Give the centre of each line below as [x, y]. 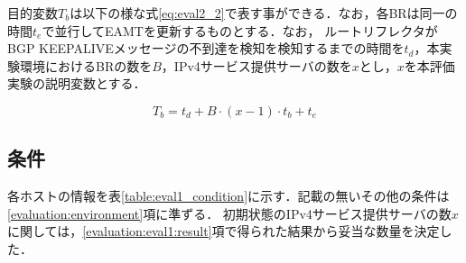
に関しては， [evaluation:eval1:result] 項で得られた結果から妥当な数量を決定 [224, 231]
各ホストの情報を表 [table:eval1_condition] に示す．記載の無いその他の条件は [228, 196]
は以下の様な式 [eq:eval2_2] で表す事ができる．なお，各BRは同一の [264, 13]
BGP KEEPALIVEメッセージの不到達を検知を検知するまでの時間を [206, 48]
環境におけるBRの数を [86, 65]
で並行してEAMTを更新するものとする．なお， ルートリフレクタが [240, 30]
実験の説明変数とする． [77, 83]
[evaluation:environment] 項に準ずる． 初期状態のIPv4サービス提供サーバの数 [229, 213]
